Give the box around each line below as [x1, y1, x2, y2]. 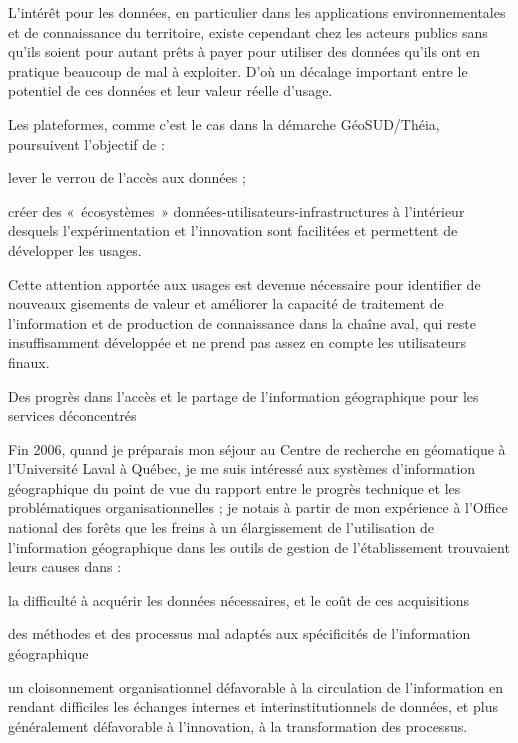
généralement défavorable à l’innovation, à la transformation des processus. [8, 715, 468, 736]
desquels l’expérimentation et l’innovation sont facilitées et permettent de [8, 220, 458, 241]
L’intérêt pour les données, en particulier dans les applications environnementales [8, 2, 506, 22]
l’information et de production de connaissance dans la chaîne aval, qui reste [8, 312, 476, 333]
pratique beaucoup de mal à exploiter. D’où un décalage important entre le [8, 60, 468, 81]
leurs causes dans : [8, 556, 122, 577]
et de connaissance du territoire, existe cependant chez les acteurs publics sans [8, 21, 488, 42]
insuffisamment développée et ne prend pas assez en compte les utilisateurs [8, 332, 466, 353]
